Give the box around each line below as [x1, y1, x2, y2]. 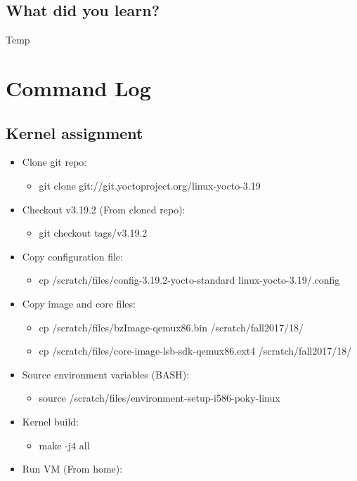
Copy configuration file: [22, 249, 123, 263]
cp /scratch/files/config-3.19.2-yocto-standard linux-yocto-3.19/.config [39, 272, 340, 287]
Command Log [6, 73, 151, 102]
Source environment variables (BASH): [22, 367, 190, 381]
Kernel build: [22, 414, 79, 428]
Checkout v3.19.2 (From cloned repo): [22, 202, 186, 216]
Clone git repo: [22, 154, 87, 169]
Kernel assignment [6, 121, 143, 143]
